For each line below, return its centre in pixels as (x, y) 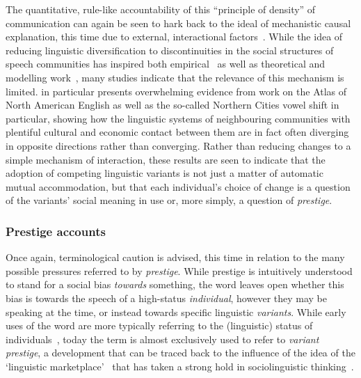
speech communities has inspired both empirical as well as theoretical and (166, 64)
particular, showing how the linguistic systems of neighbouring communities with (178, 118)
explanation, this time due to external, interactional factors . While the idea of (174, 37)
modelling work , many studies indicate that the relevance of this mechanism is (175, 77)
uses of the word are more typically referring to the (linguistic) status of (159, 325)
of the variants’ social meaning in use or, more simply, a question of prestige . (169, 200)
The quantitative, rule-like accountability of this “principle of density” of (161, 9)
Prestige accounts (56, 231)
